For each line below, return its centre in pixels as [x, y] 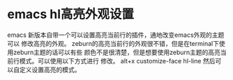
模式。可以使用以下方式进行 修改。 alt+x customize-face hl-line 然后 [117, 61]
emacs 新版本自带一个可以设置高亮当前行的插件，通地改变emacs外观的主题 [116, 35]
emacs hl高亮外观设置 [71, 14]
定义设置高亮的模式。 [50, 70]
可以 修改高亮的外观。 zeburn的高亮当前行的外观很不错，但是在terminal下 [113, 43]
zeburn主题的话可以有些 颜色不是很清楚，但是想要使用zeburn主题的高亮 [117, 52]
